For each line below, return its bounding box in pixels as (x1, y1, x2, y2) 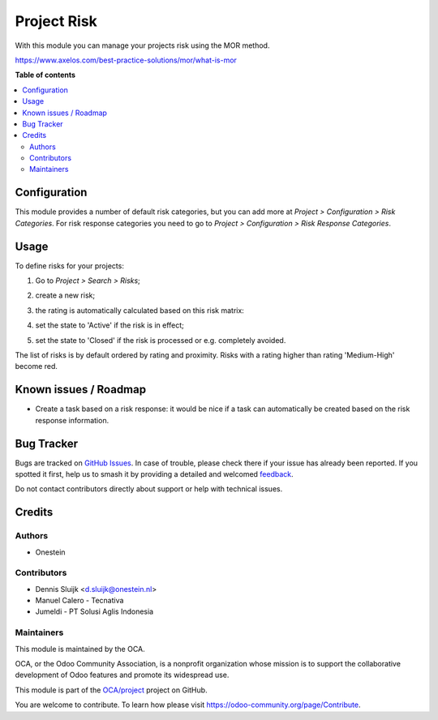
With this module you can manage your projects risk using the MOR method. (15, 41, 270, 50)
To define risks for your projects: (15, 260, 125, 271)
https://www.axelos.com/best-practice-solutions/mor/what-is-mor (15, 55, 237, 65)
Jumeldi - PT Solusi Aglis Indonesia (35, 606, 154, 616)
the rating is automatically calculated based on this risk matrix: (35, 305, 245, 315)
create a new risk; (35, 290, 96, 300)
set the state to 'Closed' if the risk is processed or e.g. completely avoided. (35, 335, 286, 345)
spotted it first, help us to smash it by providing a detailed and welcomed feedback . (15, 469, 294, 478)
